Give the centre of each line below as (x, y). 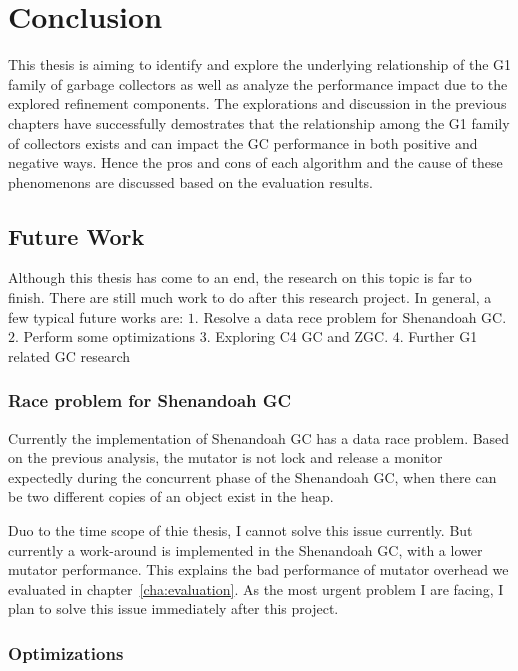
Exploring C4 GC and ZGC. (302, 336)
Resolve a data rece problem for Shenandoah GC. (355, 316)
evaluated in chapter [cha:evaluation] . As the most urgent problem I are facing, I (256, 588)
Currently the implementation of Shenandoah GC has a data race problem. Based (259, 437)
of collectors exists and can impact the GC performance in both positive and (243, 142)
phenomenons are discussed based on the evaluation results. (190, 181)
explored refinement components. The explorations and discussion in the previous (257, 103)
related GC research (69, 355)
